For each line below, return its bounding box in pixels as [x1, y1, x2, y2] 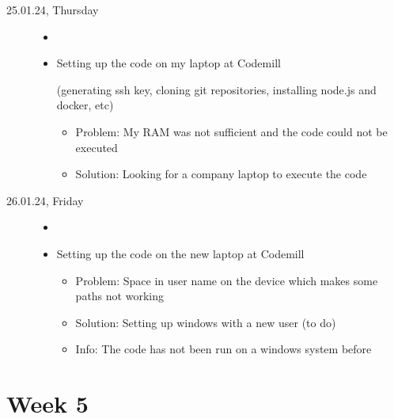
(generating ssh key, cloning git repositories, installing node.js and [56, 81, 377, 97]
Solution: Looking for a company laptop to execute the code [75, 166, 367, 182]
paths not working [75, 288, 164, 304]
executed [75, 139, 118, 155]
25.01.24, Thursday [6, 2, 99, 17]
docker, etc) [56, 97, 114, 113]
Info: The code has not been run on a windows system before [75, 341, 372, 357]
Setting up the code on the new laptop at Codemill [56, 245, 305, 261]
